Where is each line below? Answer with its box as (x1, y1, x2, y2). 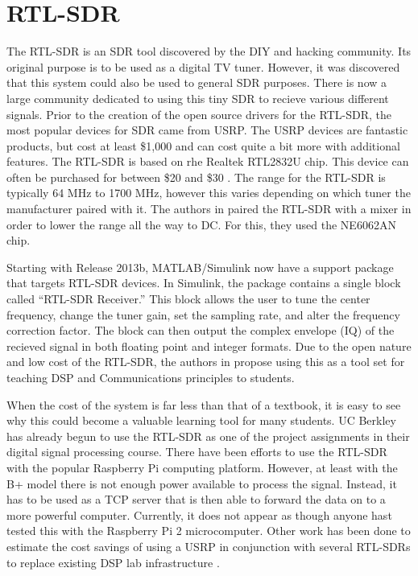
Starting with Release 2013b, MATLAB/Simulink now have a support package (6, 258, 394, 275)
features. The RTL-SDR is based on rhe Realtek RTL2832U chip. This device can (6, 153, 409, 170)
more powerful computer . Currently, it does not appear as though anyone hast (6, 506, 392, 523)
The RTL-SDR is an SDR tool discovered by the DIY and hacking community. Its (6, 43, 412, 60)
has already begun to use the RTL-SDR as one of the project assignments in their (6, 427, 410, 444)
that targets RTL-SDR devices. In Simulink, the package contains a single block (6, 274, 401, 291)
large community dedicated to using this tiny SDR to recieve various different (6, 89, 389, 106)
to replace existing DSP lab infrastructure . (6, 553, 220, 570)
